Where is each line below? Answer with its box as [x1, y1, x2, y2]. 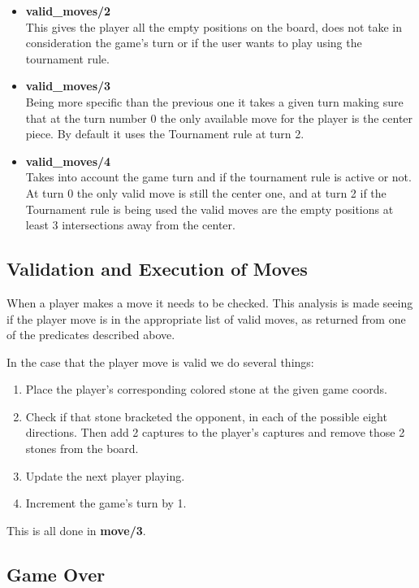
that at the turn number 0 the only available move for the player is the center [25, 109, 413, 126]
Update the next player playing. [25, 467, 185, 484]
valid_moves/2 [25, 2, 111, 19]
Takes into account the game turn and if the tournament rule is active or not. [25, 168, 412, 185]
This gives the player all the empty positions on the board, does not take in [25, 18, 403, 35]
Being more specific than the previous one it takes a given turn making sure [25, 93, 404, 110]
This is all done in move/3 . [6, 521, 146, 538]
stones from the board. [25, 440, 139, 457]
